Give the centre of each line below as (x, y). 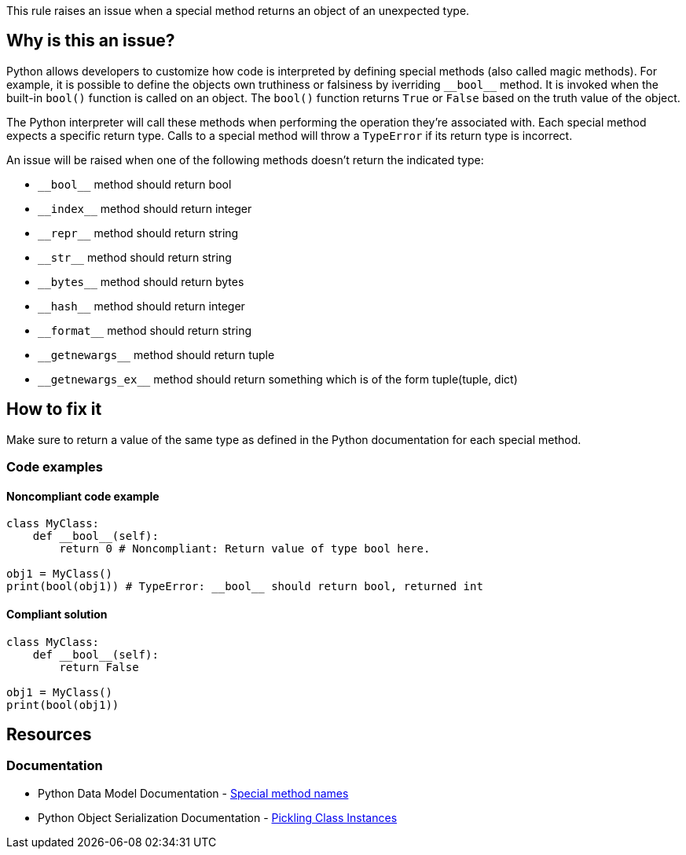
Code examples (55, 467)
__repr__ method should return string (138, 233)
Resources (49, 734)
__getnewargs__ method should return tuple (156, 354)
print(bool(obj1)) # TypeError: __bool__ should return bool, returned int (245, 587)
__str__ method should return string (135, 257)
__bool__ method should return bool (135, 184)
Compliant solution (57, 614)
